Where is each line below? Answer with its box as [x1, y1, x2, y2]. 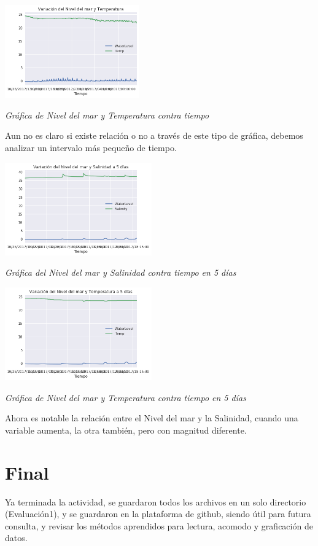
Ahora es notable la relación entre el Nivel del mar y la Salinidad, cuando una [5, 411, 298, 424]
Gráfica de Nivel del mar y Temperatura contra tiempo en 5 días [5, 391, 246, 404]
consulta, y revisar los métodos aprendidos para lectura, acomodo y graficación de [5, 519, 313, 532]
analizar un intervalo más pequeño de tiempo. [5, 141, 177, 154]
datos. [5, 531, 28, 544]
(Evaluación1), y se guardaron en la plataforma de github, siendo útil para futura [5, 507, 311, 520]
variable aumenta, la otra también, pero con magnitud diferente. [5, 423, 247, 436]
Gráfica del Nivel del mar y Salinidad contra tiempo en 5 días [5, 266, 236, 279]
